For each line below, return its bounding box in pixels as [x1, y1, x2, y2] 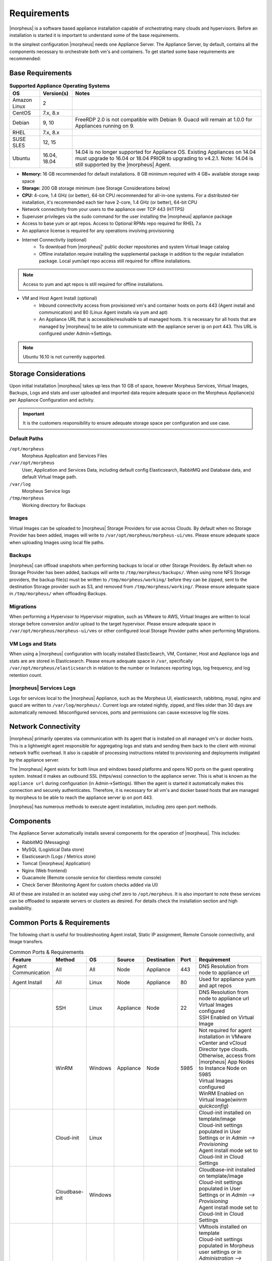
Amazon [12, 96, 32, 103]
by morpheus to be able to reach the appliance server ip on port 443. [9, 794, 153, 800]
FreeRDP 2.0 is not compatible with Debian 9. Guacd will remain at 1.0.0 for [75, 116, 253, 123]
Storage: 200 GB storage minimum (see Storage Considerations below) [22, 185, 171, 191]
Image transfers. [9, 939, 44, 945]
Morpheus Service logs [22, 488, 71, 494]
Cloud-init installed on [198, 1109, 251, 1116]
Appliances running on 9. [75, 123, 134, 130]
